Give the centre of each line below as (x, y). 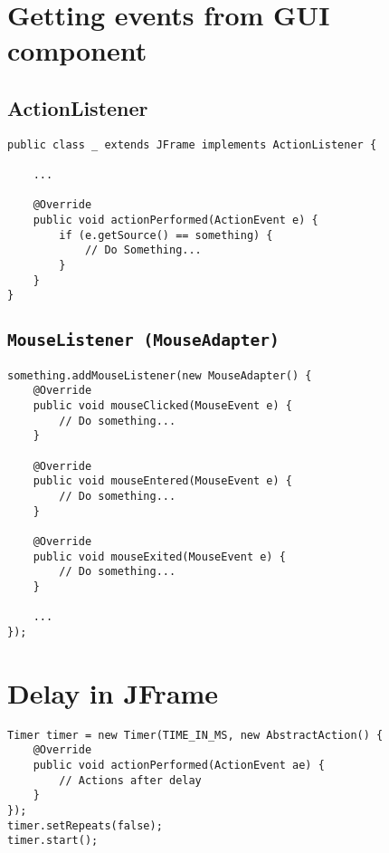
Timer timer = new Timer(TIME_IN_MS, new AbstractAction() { (195, 735)
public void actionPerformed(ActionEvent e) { (176, 220)
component (77, 50)
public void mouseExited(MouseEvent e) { (159, 556)
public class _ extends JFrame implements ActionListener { (192, 144)
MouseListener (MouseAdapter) (143, 340)
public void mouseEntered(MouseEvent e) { (162, 481)
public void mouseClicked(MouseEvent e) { (162, 406)
